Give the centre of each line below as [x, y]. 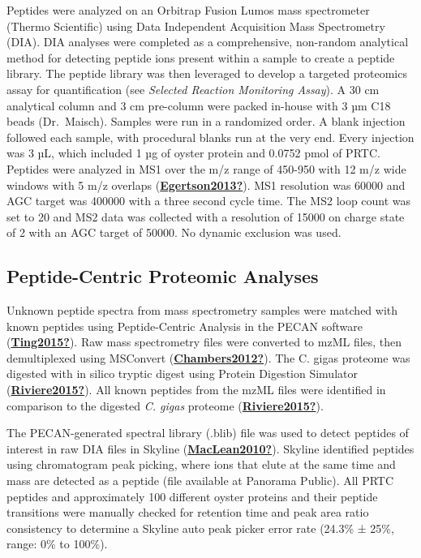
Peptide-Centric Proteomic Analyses [163, 276]
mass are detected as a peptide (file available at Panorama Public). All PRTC [200, 481]
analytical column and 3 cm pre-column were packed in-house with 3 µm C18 [199, 105]
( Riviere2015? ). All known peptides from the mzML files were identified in [196, 390]
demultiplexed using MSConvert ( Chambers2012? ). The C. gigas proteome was [208, 357]
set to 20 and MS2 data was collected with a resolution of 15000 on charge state [206, 216]
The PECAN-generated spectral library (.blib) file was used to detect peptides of [208, 433]
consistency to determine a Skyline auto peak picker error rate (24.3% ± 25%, [200, 528]
